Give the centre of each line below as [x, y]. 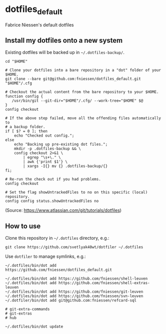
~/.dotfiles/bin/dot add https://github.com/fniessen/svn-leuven [74, 296]
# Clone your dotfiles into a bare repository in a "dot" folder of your [83, 70]
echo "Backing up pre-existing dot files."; [61, 145]
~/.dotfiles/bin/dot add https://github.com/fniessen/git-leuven [74, 292]
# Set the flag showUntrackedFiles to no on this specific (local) [77, 192]
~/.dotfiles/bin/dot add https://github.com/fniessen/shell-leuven [77, 279]
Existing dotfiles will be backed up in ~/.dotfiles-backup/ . [65, 52]
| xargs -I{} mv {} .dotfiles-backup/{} [65, 166]
